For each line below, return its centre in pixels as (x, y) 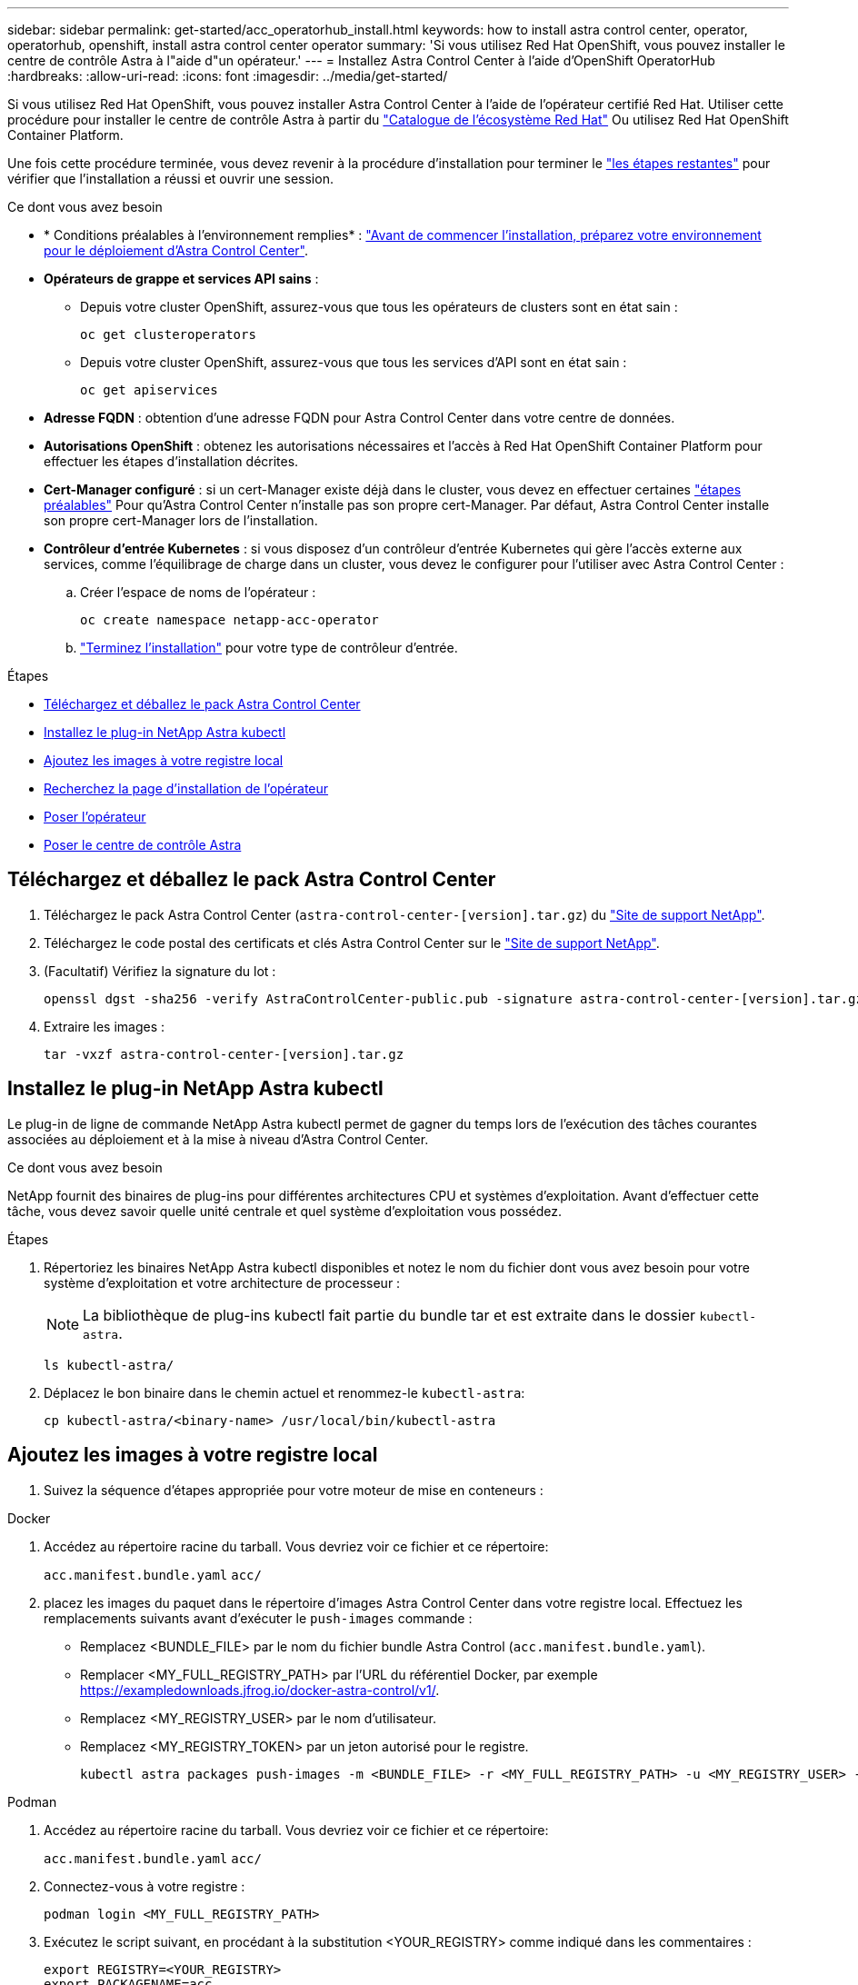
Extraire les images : (105, 1026)
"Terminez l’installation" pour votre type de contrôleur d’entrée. (269, 648)
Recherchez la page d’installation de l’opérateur (186, 788)
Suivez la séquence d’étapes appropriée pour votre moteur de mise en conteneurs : (294, 1490)
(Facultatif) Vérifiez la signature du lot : (160, 971)
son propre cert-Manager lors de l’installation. (181, 520)
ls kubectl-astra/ (109, 1365)
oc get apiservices (149, 390)
